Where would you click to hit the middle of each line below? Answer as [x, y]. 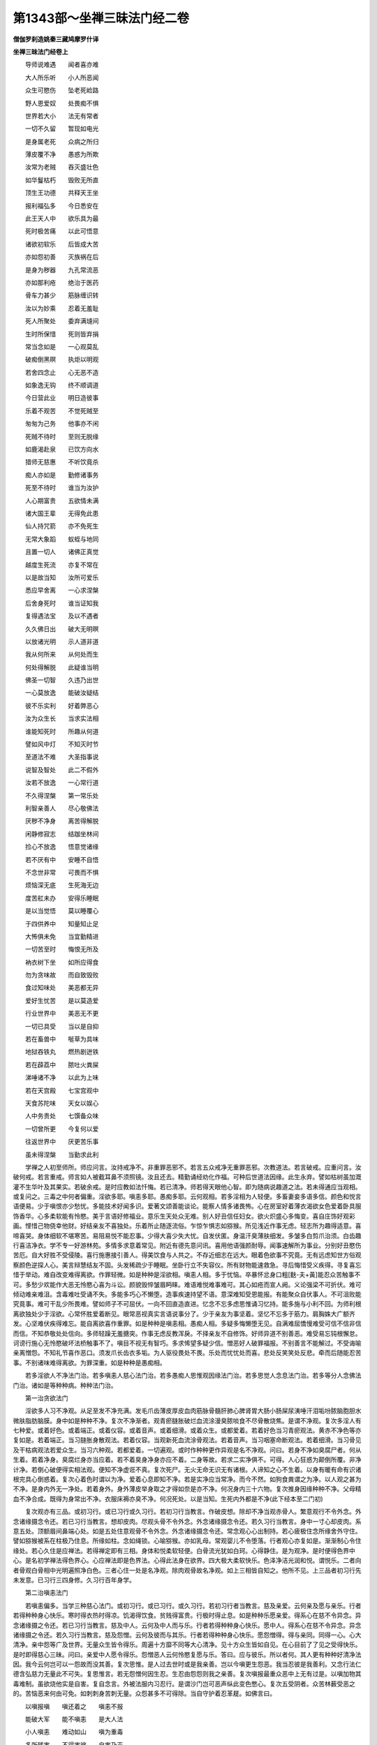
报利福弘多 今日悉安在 [62, 205]
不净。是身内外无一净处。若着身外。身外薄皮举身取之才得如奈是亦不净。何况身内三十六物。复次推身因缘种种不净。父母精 [187, 1489]
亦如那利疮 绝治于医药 [62, 282]
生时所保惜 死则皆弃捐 [62, 334]
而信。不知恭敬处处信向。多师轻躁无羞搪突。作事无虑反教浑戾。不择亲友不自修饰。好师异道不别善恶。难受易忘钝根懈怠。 [187, 1333]
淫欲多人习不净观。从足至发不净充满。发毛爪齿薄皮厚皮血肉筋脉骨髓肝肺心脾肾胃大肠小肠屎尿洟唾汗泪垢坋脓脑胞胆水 [193, 1411]
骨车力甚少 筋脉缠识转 [62, 295]
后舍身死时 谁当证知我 [62, 603]
